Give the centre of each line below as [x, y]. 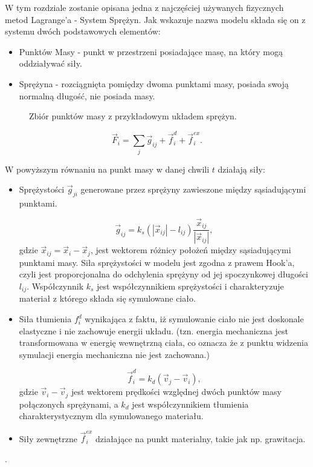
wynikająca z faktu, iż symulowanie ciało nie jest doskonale [194, 319]
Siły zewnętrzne [48, 438]
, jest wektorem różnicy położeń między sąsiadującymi [191, 250]
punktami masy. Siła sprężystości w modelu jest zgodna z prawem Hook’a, [157, 262]
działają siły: [241, 169]
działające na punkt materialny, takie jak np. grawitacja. [201, 438]
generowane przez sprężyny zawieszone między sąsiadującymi [193, 189]
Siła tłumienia [45, 319]
